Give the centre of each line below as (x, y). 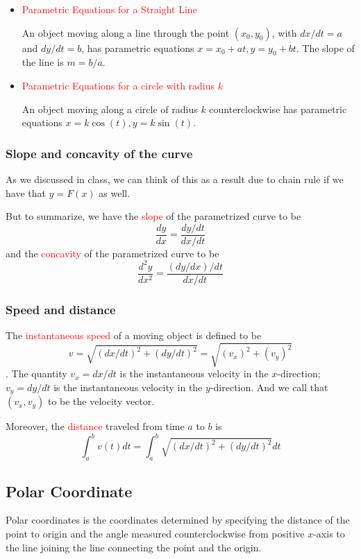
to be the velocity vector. (101, 401)
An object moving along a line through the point (126, 32)
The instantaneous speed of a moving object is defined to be (134, 335)
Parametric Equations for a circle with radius (118, 85)
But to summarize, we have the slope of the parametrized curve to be (153, 216)
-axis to (329, 534)
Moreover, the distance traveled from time (95, 426)
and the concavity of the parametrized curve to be (112, 253)
